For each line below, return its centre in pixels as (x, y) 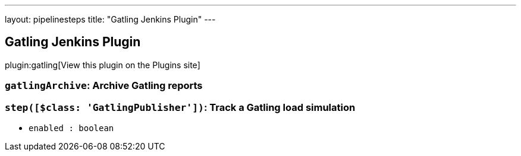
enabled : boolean (71, 128)
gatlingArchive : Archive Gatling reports (104, 86)
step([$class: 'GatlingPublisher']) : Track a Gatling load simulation (180, 107)
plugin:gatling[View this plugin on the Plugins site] (103, 65)
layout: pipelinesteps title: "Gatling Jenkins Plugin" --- (110, 19)
